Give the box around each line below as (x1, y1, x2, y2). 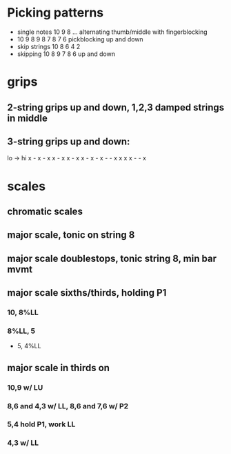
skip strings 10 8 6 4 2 (17, 42, 81, 50)
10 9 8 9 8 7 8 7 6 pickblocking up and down (17, 35, 143, 43)
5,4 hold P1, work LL (7, 419, 76, 429)
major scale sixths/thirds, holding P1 (7, 287, 167, 299)
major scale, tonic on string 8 (7, 229, 135, 241)
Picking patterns (7, 5, 104, 21)
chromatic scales (7, 205, 83, 217)
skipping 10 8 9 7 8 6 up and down (17, 50, 116, 58)
